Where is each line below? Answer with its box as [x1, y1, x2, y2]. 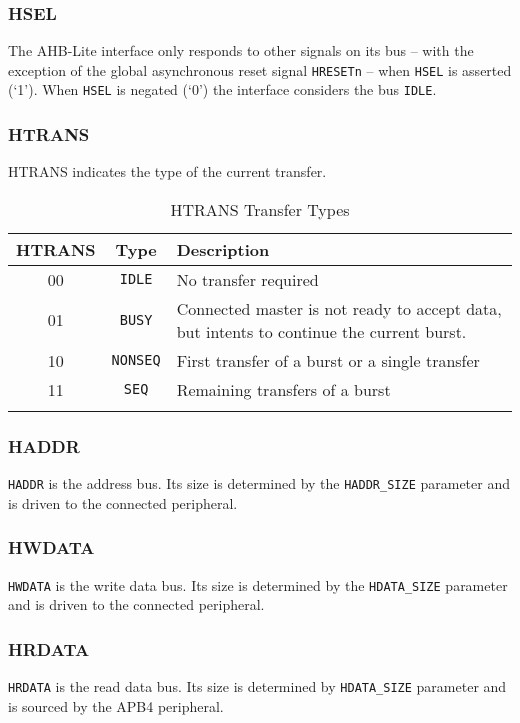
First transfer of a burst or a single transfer [176, 348, 480, 372]
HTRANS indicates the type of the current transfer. [8, 161, 327, 182]
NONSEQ [111, 352, 161, 369]
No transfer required [176, 267, 319, 291]
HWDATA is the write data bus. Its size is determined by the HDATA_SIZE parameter [8, 574, 508, 595]
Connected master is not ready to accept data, [176, 296, 502, 320]
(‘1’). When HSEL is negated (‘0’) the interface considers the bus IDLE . [8, 79, 437, 100]
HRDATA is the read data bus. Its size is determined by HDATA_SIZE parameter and [8, 676, 507, 697]
